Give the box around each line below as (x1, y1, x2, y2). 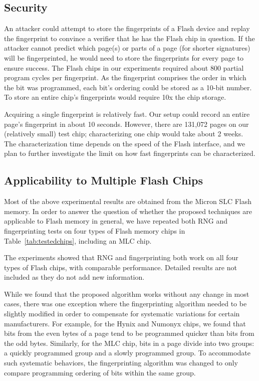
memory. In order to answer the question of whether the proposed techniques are (4, 206, 252, 216)
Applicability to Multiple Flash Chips (4, 172, 203, 188)
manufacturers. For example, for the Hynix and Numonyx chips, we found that (4, 318, 246, 328)
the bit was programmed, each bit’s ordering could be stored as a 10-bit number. (4, 82, 252, 92)
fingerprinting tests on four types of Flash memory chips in (4, 225, 185, 236)
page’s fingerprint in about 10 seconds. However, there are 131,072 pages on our (4, 118, 249, 129)
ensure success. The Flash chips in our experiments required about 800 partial (4, 62, 244, 73)
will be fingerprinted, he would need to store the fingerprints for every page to (4, 52, 244, 63)
